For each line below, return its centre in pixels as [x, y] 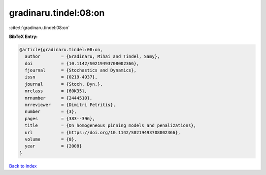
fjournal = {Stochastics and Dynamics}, [81, 70]
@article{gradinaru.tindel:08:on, [61, 50]
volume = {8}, [51, 139]
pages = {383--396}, [60, 119]
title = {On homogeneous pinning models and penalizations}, [111, 125]
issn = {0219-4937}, [61, 77]
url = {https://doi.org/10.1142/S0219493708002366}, [103, 132]
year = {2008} [53, 146]
